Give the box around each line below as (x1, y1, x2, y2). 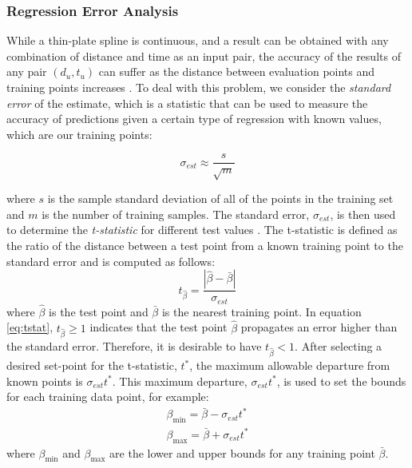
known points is (6, 372, 83, 389)
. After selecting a (295, 338, 382, 355)
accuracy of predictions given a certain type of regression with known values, (6, 110, 382, 127)
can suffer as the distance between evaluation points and (98, 63, 375, 80)
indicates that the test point (89, 319, 228, 335)
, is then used (330, 205, 396, 222)
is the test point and (49, 303, 149, 319)
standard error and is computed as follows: (6, 252, 216, 269)
